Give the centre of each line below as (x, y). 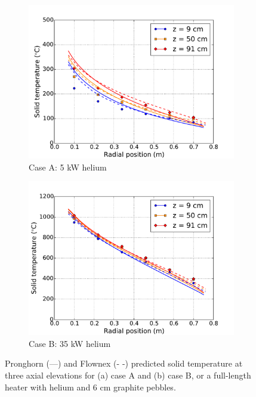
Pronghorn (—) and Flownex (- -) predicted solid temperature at (124, 363)
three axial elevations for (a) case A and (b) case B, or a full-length (128, 375)
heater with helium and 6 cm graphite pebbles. (90, 387)
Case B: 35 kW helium (70, 343)
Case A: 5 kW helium (68, 167)
